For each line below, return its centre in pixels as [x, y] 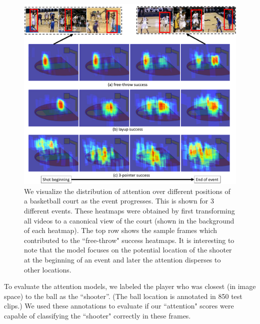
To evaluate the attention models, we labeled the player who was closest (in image [130, 286]
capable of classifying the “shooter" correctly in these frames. [97, 315]
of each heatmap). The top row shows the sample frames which [121, 230]
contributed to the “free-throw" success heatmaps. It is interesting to [129, 240]
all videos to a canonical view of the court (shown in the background [129, 220]
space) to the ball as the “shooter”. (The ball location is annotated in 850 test [123, 296]
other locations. [48, 269]
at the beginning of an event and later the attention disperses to [122, 259]
